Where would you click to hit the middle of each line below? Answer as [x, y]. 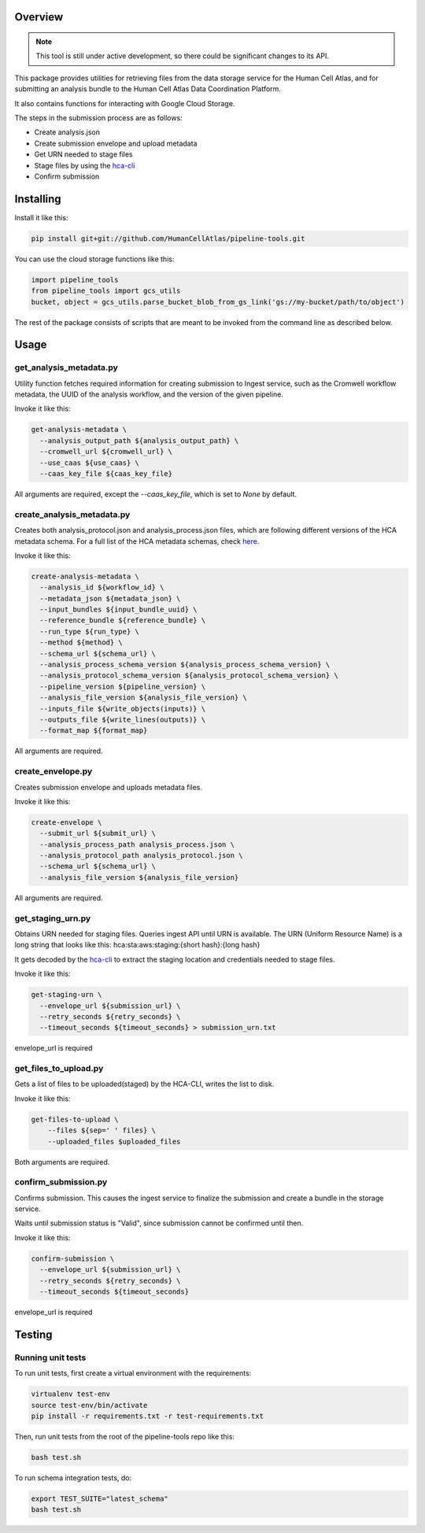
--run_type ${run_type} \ [89, 631]
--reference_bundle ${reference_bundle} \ [123, 621]
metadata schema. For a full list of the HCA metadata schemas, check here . [137, 541]
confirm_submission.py [61, 1182]
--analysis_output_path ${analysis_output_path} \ [139, 440]
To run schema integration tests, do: [73, 1478]
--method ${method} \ [81, 643]
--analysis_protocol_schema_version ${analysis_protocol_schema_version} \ [189, 676]
